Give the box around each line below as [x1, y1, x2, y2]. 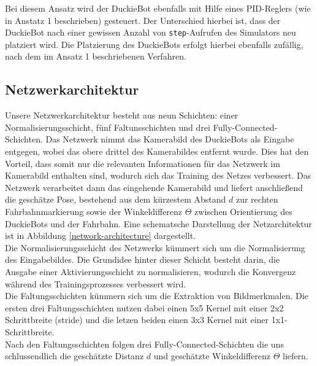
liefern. [283, 349, 308, 362]
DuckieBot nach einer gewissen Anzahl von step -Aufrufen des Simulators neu [5, 26, 296, 39]
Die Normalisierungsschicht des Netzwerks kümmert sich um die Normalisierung [5, 241, 305, 254]
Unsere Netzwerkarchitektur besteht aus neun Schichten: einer [5, 109, 239, 122]
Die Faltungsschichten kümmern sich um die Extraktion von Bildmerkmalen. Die [5, 289, 308, 302]
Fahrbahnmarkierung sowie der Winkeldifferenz [5, 204, 183, 217]
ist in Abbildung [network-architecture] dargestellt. [5, 229, 196, 242]
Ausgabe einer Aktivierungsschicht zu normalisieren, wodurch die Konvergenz [5, 265, 296, 278]
